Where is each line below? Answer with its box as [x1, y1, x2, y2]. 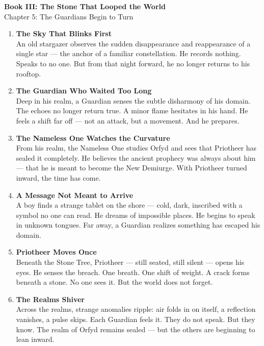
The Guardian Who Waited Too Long [16, 85, 152, 96]
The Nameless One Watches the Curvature [16, 132, 170, 143]
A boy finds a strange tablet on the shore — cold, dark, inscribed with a [16, 200, 243, 210]
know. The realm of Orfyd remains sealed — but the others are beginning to [16, 324, 255, 334]
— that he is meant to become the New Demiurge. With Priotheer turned [16, 162, 247, 173]
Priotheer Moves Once [16, 246, 97, 257]
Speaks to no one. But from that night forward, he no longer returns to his [16, 58, 250, 68]
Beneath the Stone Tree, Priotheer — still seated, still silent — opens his [16, 257, 245, 267]
